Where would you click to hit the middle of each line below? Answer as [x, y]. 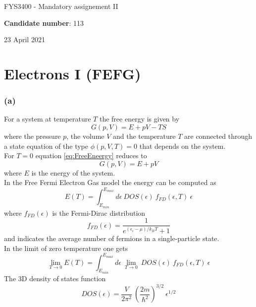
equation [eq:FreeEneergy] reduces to [91, 155]
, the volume [85, 136]
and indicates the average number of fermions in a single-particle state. [112, 238]
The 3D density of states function [55, 278]
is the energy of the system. [73, 172]
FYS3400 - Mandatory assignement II [61, 6]
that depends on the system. [182, 146]
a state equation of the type [46, 146]
